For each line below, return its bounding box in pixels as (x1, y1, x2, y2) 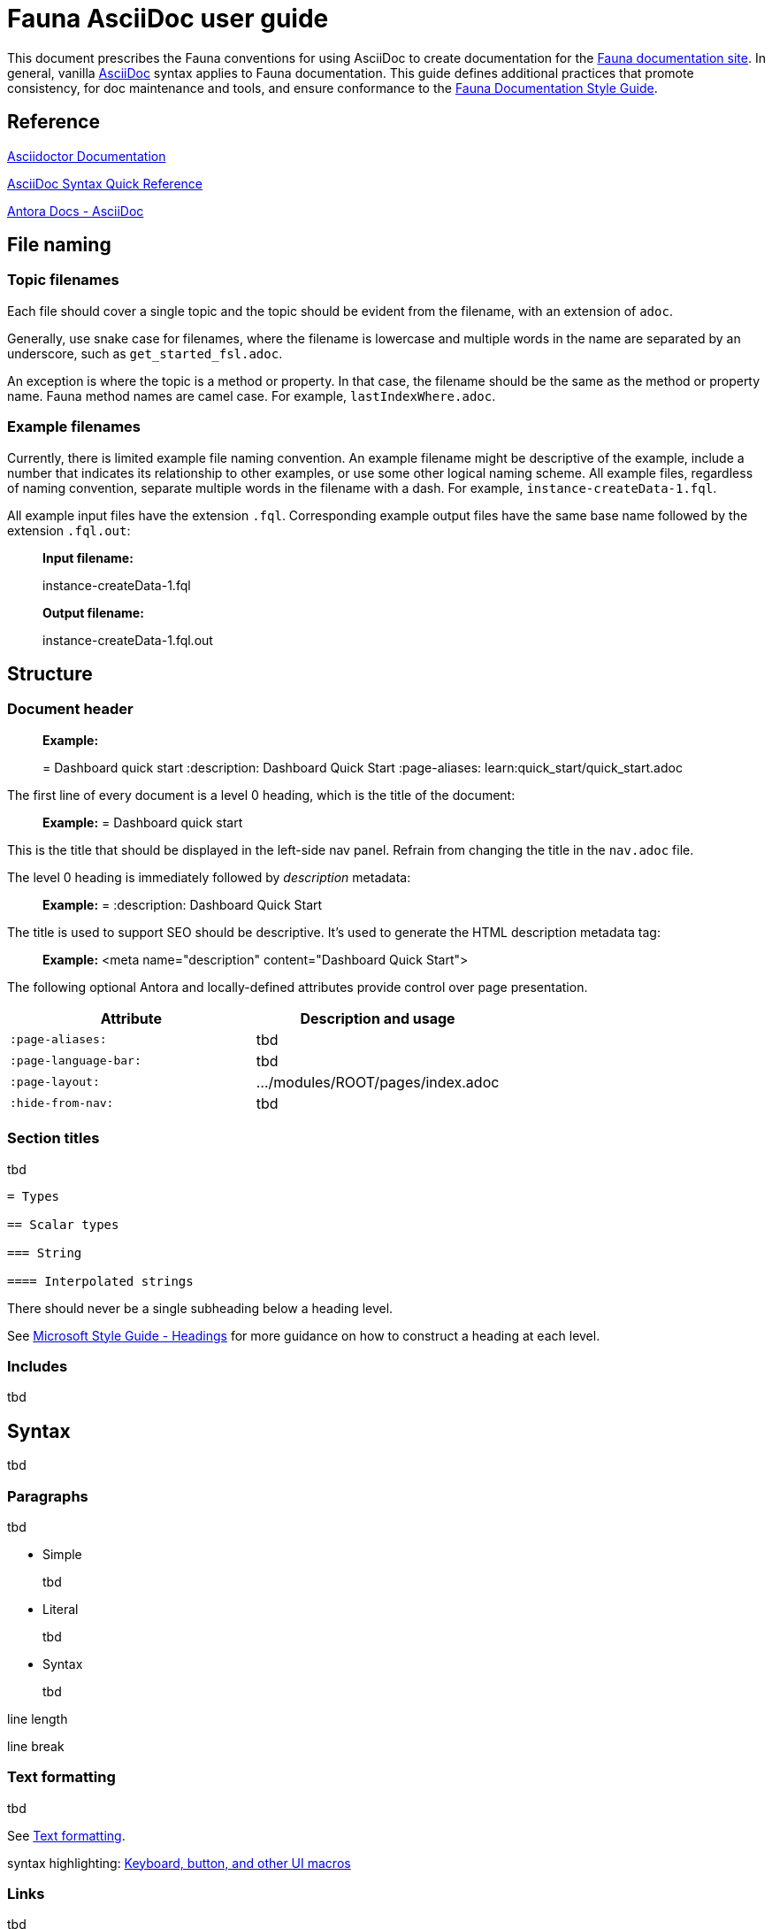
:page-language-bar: (10, 1054, 141, 1068)
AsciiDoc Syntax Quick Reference (7, 175, 203, 191)
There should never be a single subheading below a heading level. (7, 1300, 394, 1316)
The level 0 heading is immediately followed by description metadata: (7, 869, 411, 885)
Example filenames (7, 418, 141, 436)
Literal (42, 1601, 79, 1617)
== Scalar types (7, 1217, 119, 1232)
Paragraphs (7, 1487, 88, 1505)
